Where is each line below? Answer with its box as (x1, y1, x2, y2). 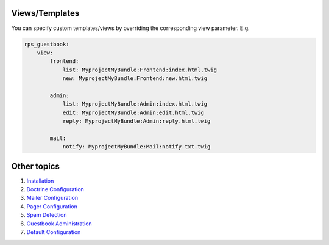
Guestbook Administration (26, 220, 93, 227)
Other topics (11, 161, 60, 171)
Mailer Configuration (26, 194, 79, 202)
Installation (26, 177, 54, 185)
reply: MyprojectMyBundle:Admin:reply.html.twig (62, 118, 211, 125)
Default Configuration (26, 229, 81, 236)
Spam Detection (26, 211, 67, 219)
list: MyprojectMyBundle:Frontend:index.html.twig (62, 66, 218, 73)
